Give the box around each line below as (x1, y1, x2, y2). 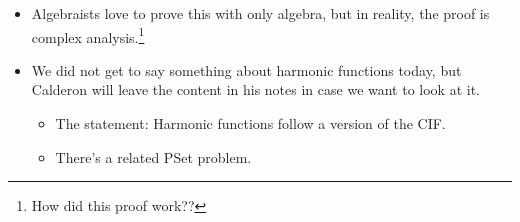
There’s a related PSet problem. (55, 146, 252, 167)
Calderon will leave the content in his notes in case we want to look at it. (31, 79, 481, 100)
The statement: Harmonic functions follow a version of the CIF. (55, 113, 446, 134)
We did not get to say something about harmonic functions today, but (31, 59, 462, 80)
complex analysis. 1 (31, 23, 145, 47)
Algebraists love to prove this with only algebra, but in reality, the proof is (31, 3, 490, 23)
